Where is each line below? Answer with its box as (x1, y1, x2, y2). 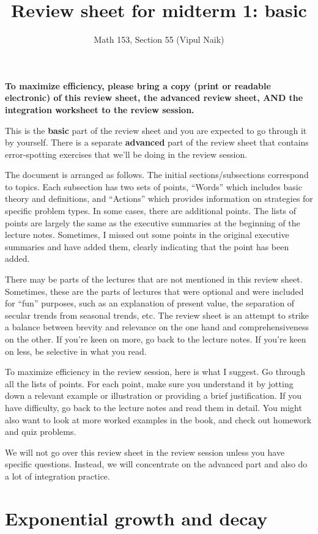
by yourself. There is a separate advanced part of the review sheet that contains (5, 136, 309, 149)
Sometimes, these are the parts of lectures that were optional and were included (5, 284, 304, 297)
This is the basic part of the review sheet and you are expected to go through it (5, 124, 307, 136)
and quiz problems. (5, 425, 76, 438)
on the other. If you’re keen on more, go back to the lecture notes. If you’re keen (5, 333, 306, 345)
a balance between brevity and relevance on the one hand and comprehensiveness (5, 321, 309, 333)
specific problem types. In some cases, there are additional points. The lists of (5, 204, 296, 217)
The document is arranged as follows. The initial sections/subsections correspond (5, 168, 309, 181)
